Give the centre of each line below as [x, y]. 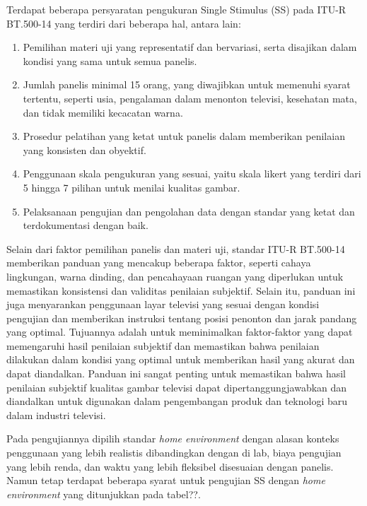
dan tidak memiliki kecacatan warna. [103, 112]
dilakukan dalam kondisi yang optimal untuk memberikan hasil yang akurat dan [181, 359]
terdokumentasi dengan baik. [86, 225]
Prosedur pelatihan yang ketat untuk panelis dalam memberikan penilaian [184, 136]
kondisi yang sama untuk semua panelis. [110, 60]
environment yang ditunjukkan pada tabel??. [104, 494]
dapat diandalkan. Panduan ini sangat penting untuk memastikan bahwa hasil [176, 373]
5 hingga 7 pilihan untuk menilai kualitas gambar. [132, 187]
